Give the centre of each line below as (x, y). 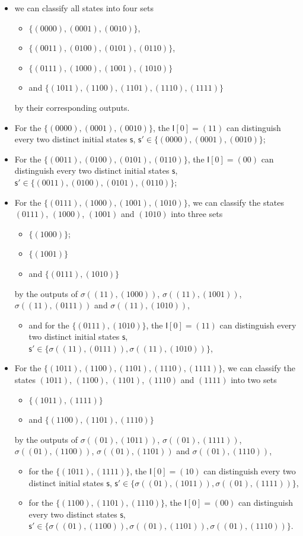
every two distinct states (73, 514)
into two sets (254, 380)
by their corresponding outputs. (72, 107)
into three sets (197, 214)
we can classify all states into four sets (84, 8)
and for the (49, 325)
